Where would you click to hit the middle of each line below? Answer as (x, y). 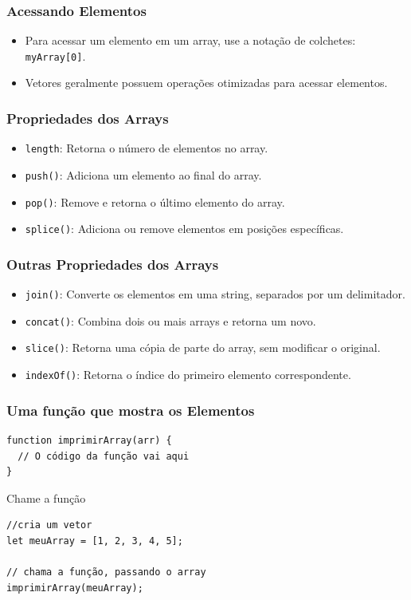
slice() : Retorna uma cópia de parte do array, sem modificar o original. (203, 347)
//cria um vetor (49, 525)
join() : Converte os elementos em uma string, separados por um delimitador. (215, 294)
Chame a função (46, 497)
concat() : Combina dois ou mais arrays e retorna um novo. (170, 320)
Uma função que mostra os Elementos (131, 410)
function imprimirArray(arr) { (89, 440)
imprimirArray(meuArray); (75, 588)
